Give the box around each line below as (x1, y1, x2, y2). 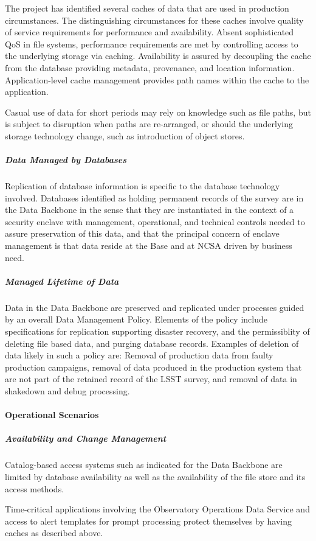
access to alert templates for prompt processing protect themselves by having (5, 514, 292, 527)
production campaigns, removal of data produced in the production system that (5, 360, 302, 373)
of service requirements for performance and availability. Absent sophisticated (5, 26, 294, 38)
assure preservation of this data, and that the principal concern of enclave (5, 227, 280, 240)
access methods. (5, 482, 64, 495)
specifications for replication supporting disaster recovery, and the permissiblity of (5, 325, 310, 337)
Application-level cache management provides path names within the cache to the (5, 73, 309, 86)
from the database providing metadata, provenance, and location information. (5, 61, 295, 74)
